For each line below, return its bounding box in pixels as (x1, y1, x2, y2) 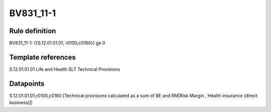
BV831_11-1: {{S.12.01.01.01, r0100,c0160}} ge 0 (9, 40, 105, 46)
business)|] (9, 99, 33, 105)
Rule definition (9, 27, 56, 35)
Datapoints (9, 79, 45, 88)
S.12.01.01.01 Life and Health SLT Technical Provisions (9, 66, 120, 72)
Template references (9, 53, 76, 61)
